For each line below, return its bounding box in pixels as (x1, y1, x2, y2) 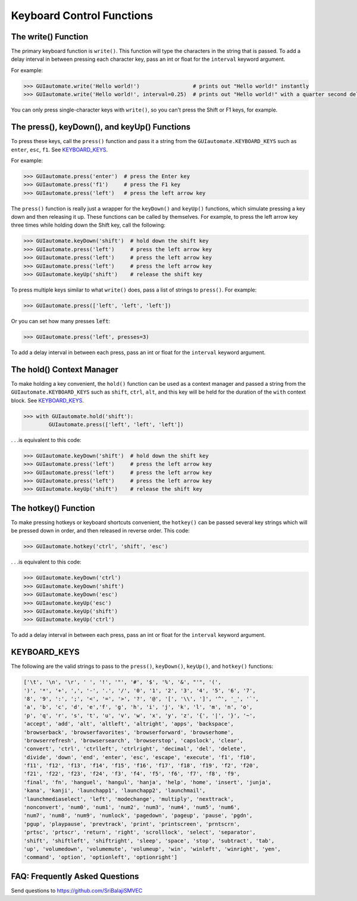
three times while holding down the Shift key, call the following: (11, 221, 166, 229)
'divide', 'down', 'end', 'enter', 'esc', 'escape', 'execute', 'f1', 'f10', (23, 754, 256, 760)
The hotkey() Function (11, 503, 95, 513)
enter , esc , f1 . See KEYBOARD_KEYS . (11, 146, 108, 153)
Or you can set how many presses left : (11, 317, 111, 324)
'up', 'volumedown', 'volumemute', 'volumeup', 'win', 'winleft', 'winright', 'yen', (23, 846, 281, 852)
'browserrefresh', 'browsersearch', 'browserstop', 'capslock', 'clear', (23, 737, 243, 744)
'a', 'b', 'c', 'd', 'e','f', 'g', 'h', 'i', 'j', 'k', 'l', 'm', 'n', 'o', (23, 704, 253, 711)
